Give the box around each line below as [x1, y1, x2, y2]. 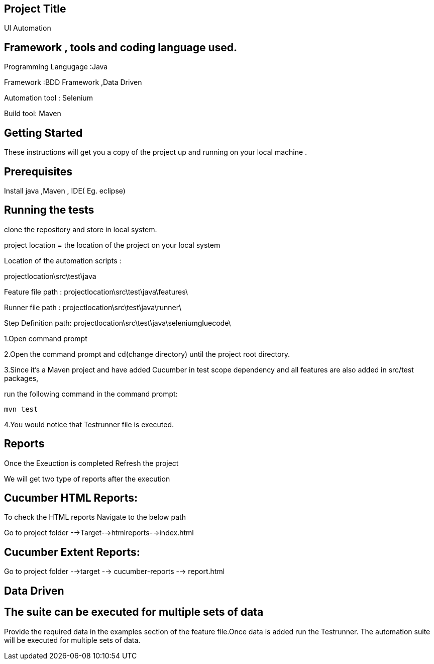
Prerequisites [4, 165, 72, 178]
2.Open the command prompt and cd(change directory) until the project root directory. [4, 349, 290, 358]
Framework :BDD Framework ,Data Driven [4, 78, 142, 87]
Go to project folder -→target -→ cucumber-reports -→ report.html [4, 567, 225, 576]
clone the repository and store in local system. [4, 225, 157, 234]
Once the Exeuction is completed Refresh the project [4, 458, 179, 467]
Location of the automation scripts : [4, 256, 122, 265]
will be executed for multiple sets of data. [4, 635, 141, 644]
